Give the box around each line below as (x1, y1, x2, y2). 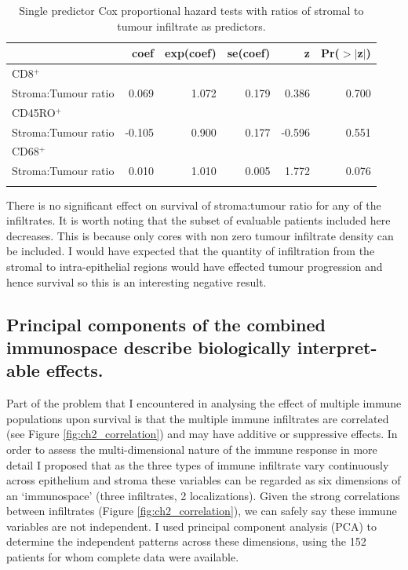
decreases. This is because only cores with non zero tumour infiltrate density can (6, 227, 394, 243)
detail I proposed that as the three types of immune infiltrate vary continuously (6, 456, 389, 473)
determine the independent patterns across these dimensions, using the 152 (6, 533, 366, 550)
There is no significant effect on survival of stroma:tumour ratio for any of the (6, 196, 381, 213)
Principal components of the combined (6, 312, 326, 336)
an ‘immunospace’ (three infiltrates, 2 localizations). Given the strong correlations (6, 487, 400, 503)
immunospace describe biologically (6, 334, 291, 359)
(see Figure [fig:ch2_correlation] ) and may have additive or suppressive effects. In (6, 426, 398, 442)
